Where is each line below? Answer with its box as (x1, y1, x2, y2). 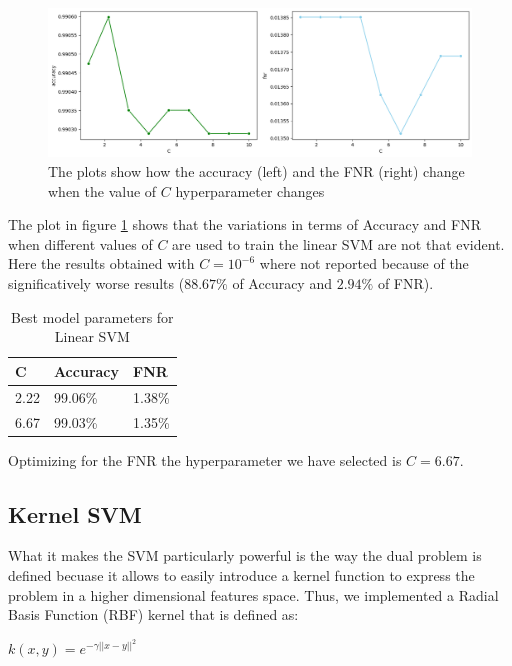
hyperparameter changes (175, 180, 325, 201)
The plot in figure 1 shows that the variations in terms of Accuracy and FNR (8, 214, 481, 235)
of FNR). (377, 273, 434, 294)
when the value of (48, 180, 157, 201)
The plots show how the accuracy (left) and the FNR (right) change (48, 161, 465, 182)
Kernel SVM (8, 498, 142, 529)
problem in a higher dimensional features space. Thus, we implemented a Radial (8, 584, 499, 605)
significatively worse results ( (8, 273, 185, 294)
